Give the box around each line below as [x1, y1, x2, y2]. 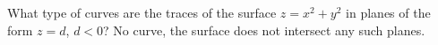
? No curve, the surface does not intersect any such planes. [103, 20, 425, 39]
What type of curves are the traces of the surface [7, 4, 277, 21]
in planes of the [346, 4, 431, 21]
